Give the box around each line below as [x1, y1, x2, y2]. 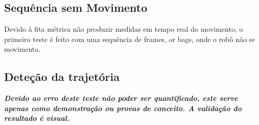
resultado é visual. [4, 113, 69, 123]
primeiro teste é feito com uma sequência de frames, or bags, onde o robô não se [4, 33, 255, 44]
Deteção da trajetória [4, 69, 120, 85]
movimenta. [4, 44, 41, 54]
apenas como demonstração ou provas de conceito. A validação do [4, 102, 242, 113]
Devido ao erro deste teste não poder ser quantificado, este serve [4, 93, 238, 103]
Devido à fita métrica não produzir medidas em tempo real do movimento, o [4, 24, 243, 34]
